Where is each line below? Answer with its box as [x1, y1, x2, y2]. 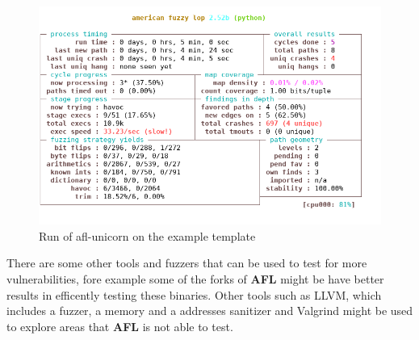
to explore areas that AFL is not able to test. [6, 317, 233, 334]
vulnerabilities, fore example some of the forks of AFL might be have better [6, 270, 384, 287]
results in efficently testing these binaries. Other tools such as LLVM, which [6, 286, 382, 303]
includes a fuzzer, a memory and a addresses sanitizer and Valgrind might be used [6, 302, 413, 319]
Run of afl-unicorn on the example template [39, 227, 256, 244]
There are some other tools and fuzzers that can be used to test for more [6, 254, 367, 271]
